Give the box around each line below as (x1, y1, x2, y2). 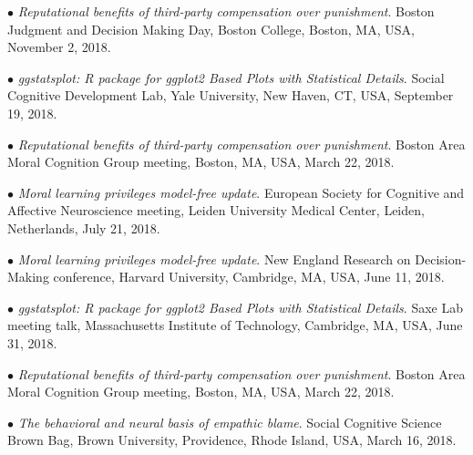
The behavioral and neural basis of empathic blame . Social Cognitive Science (17, 412, 442, 431)
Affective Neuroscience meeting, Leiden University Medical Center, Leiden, (7, 201, 425, 220)
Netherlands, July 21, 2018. (7, 218, 160, 237)
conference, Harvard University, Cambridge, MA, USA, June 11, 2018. (53, 267, 445, 286)
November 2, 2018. (7, 37, 111, 57)
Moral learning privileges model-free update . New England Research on (17, 249, 411, 268)
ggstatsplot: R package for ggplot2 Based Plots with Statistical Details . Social (17, 67, 445, 87)
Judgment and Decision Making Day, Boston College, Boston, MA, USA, (7, 19, 415, 38)
